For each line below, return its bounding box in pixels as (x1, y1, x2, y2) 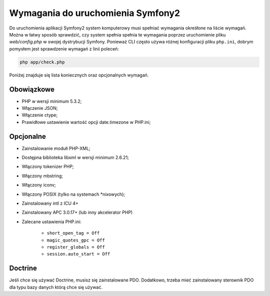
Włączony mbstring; (21, 173, 63, 179)
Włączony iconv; (21, 182, 56, 188)
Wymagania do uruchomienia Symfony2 (9, 7, 180, 18)
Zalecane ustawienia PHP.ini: (21, 219, 82, 225)
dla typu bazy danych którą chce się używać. (9, 284, 102, 290)
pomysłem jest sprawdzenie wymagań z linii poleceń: (9, 45, 119, 52)
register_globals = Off (46, 244, 105, 250)
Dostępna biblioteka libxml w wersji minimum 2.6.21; (21, 155, 129, 161)
